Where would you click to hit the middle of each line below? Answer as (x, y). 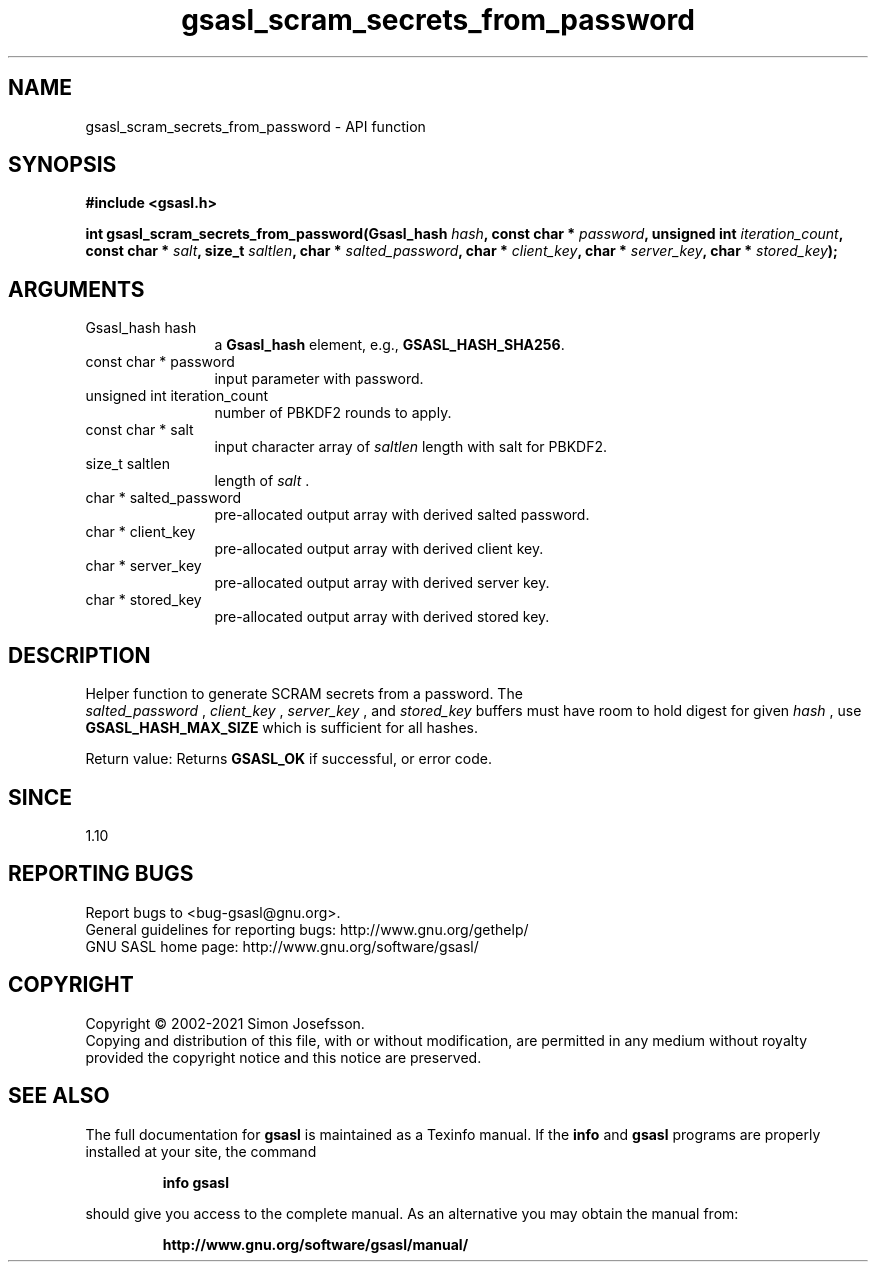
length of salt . (262, 481)
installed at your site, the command (201, 1151)
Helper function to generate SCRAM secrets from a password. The (304, 694)
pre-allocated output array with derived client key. (379, 549)
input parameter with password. (319, 379)
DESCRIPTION (79, 655)
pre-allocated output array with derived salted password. (402, 515)
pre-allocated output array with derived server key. (382, 583)
